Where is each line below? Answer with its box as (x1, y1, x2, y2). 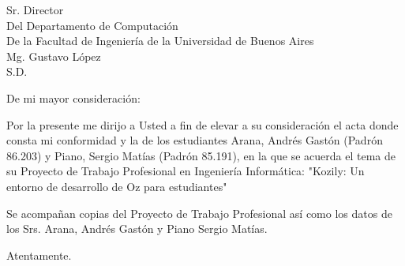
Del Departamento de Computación (6, 17, 178, 33)
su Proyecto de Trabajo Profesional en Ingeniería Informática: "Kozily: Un (6, 163, 365, 179)
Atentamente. (6, 246, 72, 263)
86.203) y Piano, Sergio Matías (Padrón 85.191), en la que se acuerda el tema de (6, 147, 396, 163)
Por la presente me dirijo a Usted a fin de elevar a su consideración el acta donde (6, 116, 399, 133)
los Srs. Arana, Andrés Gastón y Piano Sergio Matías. (6, 220, 268, 237)
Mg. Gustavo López (6, 47, 101, 64)
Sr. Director (6, 2, 64, 17)
